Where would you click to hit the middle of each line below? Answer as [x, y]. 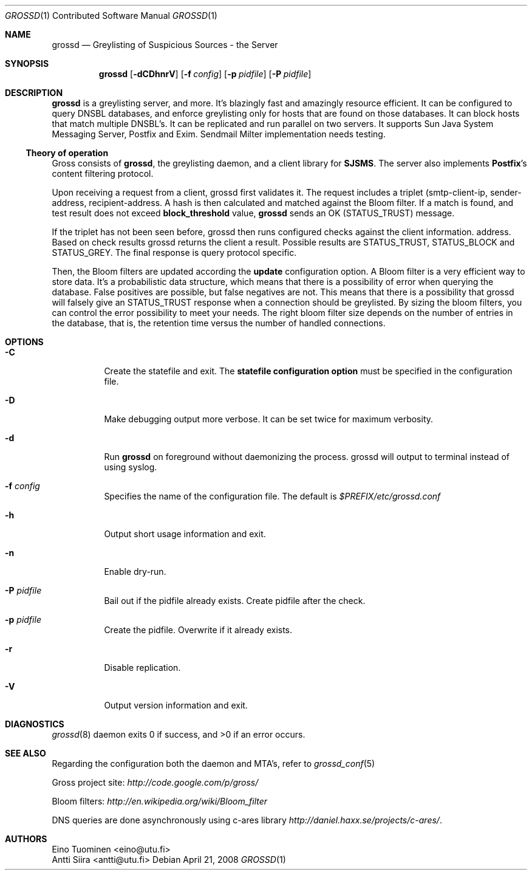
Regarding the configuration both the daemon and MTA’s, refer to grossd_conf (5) [213, 763]
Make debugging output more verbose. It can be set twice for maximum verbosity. [269, 419]
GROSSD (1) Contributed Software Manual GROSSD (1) [111, 15]
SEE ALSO [26, 753]
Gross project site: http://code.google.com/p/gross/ [155, 782]
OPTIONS [24, 342]
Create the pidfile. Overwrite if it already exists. [198, 630]
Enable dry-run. [135, 571]
